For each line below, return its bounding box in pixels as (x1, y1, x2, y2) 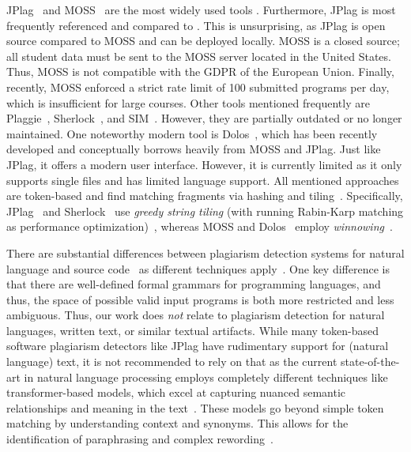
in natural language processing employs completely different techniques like (24, 368, 388, 385)
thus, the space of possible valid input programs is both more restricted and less (6, 291, 394, 307)
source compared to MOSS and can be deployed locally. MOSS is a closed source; (6, 32, 400, 49)
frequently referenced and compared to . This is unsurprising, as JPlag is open (6, 17, 386, 33)
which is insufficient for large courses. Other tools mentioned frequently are (6, 94, 370, 111)
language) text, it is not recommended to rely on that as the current (6, 353, 337, 370)
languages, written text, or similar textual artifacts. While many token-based (6, 322, 379, 338)
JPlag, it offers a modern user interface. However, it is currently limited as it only (6, 156, 402, 172)
